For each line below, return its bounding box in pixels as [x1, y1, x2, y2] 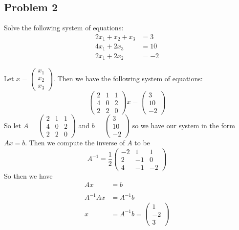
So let [4, 120, 21, 130]
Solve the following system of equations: [4, 23, 124, 33]
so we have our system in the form [132, 120, 235, 130]
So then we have [4, 170, 53, 181]
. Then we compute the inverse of [25, 138, 125, 148]
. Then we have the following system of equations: [53, 73, 203, 84]
